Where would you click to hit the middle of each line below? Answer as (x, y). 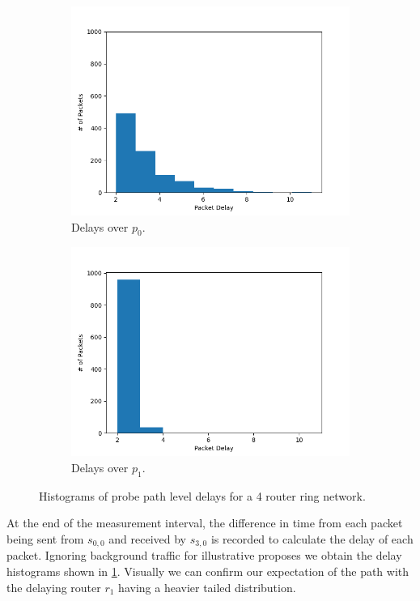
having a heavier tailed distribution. (207, 587)
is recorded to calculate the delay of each (312, 538)
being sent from (45, 538)
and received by (147, 538)
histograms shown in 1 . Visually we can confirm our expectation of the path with (208, 571)
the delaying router (54, 587)
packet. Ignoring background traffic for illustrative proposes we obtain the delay (204, 555)
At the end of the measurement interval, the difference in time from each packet (205, 523)
